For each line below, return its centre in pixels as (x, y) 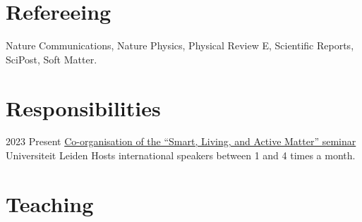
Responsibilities (83, 107)
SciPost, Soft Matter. (52, 59)
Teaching (50, 203)
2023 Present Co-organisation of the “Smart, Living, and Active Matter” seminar (181, 141)
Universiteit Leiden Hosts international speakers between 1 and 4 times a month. (181, 155)
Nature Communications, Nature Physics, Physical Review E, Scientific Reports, (180, 45)
